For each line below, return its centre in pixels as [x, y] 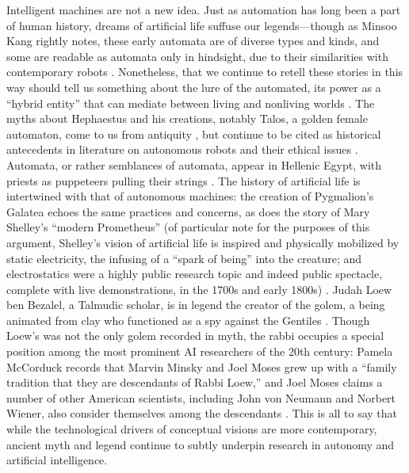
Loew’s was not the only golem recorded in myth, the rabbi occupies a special [195, 336]
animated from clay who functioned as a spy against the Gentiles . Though [188, 320]
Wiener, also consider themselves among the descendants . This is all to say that [202, 413]
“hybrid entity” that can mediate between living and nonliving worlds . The [191, 103]
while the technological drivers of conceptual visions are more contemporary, [192, 429]
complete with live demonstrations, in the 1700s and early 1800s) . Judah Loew [199, 289]
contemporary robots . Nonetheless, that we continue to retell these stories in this [205, 72]
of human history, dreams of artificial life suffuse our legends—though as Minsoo [202, 25]
